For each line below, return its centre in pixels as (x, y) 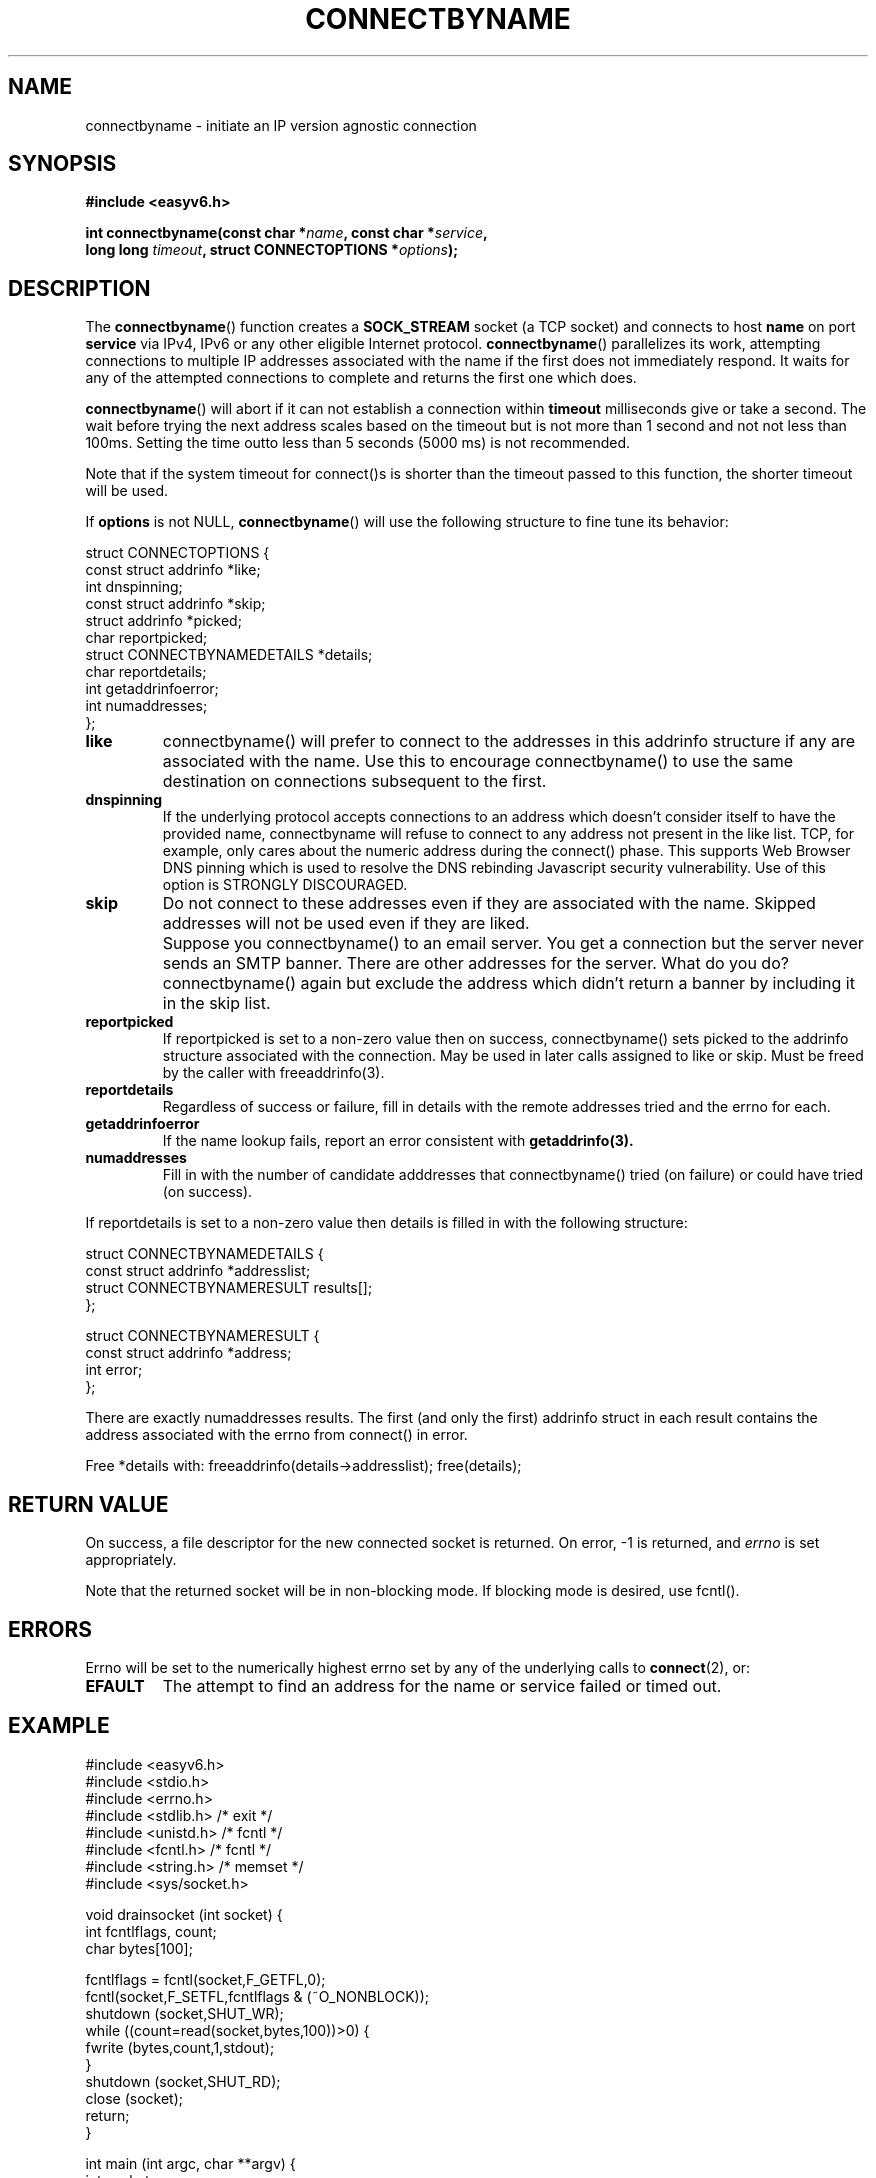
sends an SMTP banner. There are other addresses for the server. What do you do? (475, 963)
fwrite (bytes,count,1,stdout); (180, 2047)
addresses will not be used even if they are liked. (346, 923)
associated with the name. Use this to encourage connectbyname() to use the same (477, 761)
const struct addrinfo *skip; (175, 604)
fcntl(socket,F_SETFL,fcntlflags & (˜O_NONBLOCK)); (257, 1996)
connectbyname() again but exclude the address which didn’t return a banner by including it (508, 983)
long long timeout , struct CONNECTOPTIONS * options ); (272, 250)
